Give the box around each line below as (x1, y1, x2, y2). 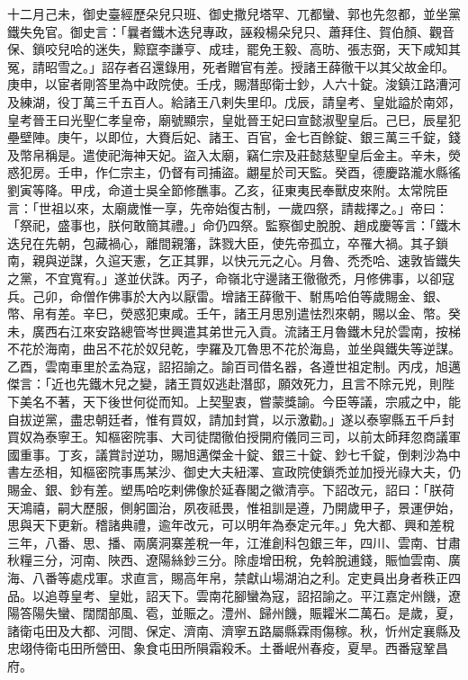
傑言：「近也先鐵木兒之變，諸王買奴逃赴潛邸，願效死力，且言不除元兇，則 (7, 374, 442, 393)
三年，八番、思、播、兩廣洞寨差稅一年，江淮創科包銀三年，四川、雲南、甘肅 (7, 532, 461, 551)
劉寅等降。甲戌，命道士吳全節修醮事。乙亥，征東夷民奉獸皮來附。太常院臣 (7, 180, 448, 199)
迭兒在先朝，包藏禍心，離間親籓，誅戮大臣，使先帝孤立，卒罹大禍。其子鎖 (7, 233, 448, 252)
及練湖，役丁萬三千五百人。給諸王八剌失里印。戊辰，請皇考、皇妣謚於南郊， (7, 92, 461, 111)
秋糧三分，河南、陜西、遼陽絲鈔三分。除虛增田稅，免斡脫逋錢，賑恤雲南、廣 (7, 550, 461, 569)
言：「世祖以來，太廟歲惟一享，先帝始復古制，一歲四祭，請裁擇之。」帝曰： (7, 198, 448, 217)
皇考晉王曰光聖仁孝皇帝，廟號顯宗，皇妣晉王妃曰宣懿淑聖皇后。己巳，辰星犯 (7, 110, 461, 129)
